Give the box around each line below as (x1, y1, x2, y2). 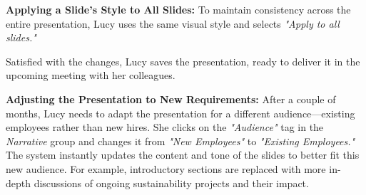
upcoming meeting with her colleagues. (6, 68, 176, 83)
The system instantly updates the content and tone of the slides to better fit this (6, 147, 360, 162)
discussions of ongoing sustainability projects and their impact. (34, 175, 309, 190)
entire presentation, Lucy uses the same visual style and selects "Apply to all (6, 16, 340, 31)
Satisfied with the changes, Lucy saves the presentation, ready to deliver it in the (6, 53, 360, 68)
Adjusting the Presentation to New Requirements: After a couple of (6, 91, 336, 106)
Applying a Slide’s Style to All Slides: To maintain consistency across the (6, 2, 351, 16)
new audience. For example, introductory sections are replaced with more (6, 161, 326, 176)
